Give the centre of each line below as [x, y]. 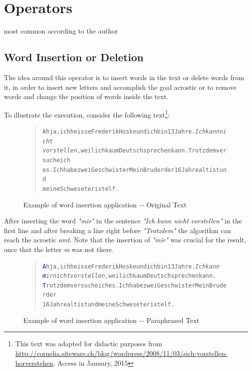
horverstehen [34, 363]
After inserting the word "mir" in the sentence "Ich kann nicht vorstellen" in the [123, 221]
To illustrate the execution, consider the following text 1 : [87, 114]
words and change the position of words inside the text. [86, 96]
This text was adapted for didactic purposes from [89, 344]
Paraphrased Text [173, 320]
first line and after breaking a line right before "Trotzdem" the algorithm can [118, 230]
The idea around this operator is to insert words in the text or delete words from [124, 77]
